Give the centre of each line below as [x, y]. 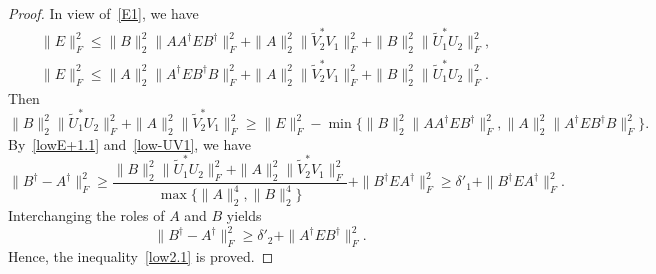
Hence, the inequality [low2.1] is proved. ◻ [141, 255]
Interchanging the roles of [86, 215]
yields [244, 215]
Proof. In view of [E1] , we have [103, 13]
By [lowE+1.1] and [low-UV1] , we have [130, 143]
